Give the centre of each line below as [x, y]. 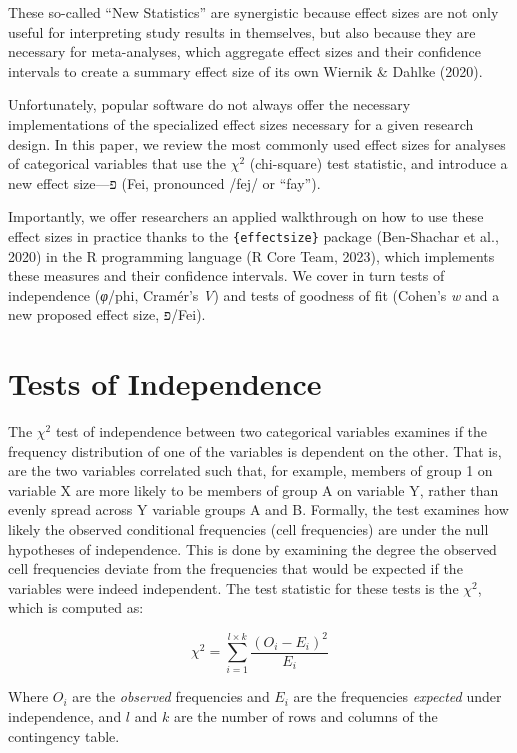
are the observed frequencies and [171, 696]
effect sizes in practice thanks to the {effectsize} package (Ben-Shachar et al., [253, 235]
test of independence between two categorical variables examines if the [271, 431]
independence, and [65, 715]
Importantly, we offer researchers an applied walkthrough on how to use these [246, 216]
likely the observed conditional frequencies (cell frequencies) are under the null [248, 529]
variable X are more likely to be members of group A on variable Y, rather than [253, 489]
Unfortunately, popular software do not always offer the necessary [209, 104]
